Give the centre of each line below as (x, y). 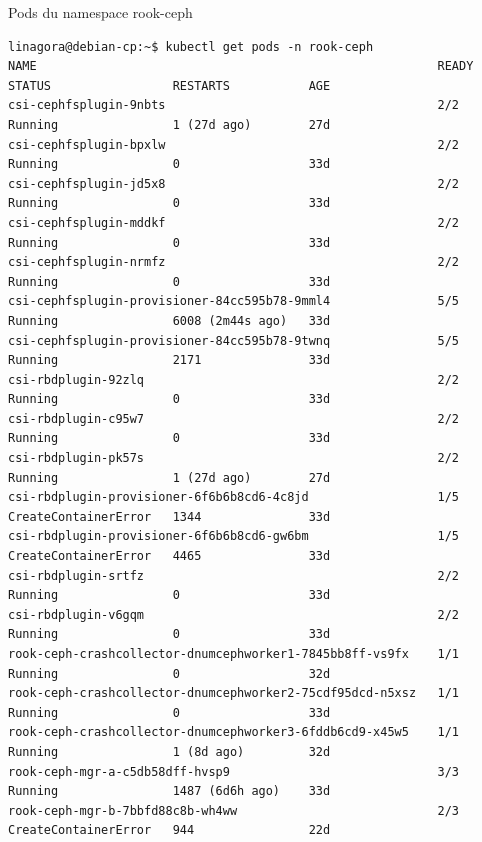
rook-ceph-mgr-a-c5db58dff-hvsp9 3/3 (234, 771)
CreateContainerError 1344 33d (169, 516)
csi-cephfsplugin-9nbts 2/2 (234, 105)
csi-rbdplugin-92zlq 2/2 (234, 379)
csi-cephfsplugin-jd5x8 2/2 (234, 183)
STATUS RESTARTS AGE (169, 85)
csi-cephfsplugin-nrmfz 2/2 (234, 262)
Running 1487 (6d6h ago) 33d (169, 791)
